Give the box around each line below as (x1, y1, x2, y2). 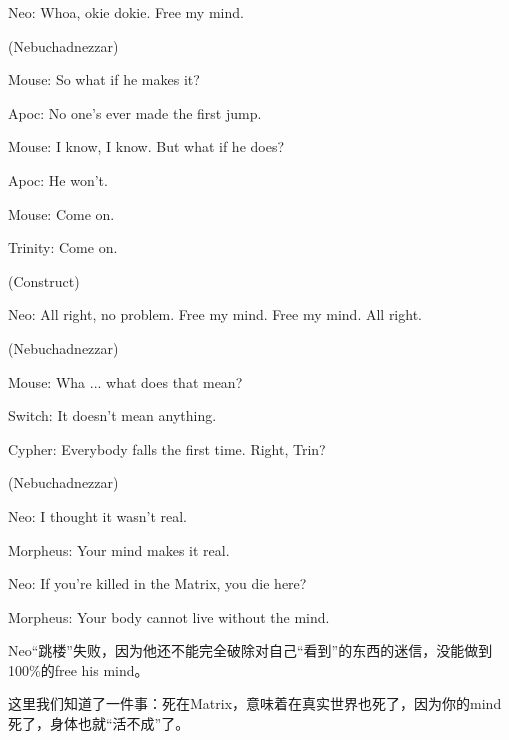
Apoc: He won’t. (8, 169, 108, 190)
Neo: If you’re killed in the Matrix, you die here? (8, 573, 307, 594)
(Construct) (8, 270, 80, 291)
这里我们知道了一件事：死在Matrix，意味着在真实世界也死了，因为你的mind (8, 693, 502, 714)
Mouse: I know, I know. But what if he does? (8, 136, 285, 157)
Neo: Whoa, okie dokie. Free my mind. (8, 2, 244, 22)
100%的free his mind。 (8, 659, 149, 680)
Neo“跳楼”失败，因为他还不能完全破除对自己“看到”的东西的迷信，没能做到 (8, 640, 493, 661)
